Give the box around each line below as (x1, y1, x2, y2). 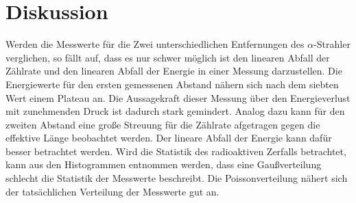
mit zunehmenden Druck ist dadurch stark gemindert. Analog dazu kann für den (5, 104, 345, 118)
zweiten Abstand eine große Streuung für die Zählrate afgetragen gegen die (5, 117, 320, 131)
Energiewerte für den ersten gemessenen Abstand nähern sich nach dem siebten (5, 77, 339, 91)
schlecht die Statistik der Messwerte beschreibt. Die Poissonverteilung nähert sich (5, 171, 348, 185)
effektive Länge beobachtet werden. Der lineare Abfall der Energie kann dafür (5, 131, 332, 145)
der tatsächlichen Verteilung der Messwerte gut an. (5, 184, 219, 198)
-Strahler (313, 37, 351, 51)
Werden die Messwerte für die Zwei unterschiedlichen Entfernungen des (5, 37, 305, 51)
